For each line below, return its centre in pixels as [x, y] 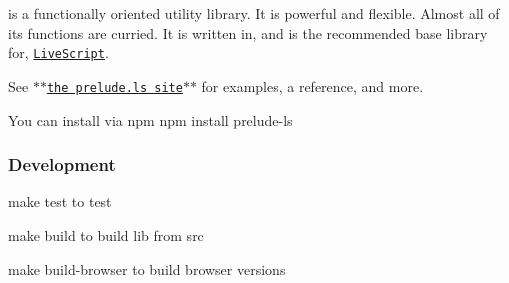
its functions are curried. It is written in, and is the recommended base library [248, 32]
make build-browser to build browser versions [147, 268]
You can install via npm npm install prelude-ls [150, 119]
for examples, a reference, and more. [312, 85]
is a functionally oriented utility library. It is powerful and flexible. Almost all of [254, 13]
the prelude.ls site [114, 87]
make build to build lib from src [106, 234]
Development [62, 164]
